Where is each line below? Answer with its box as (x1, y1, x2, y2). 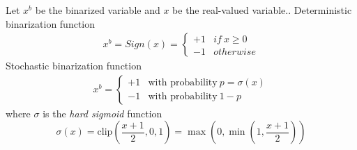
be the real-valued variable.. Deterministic (172, 3, 352, 17)
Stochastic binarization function (6, 58, 142, 73)
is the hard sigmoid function (43, 106, 162, 120)
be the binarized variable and (35, 3, 160, 17)
